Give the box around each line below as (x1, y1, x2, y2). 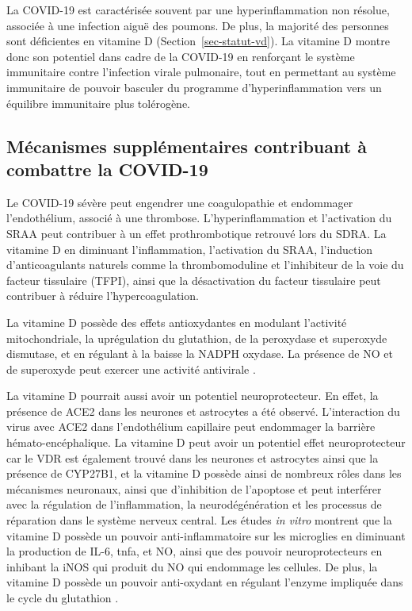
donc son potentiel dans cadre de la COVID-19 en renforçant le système (6, 48, 355, 64)
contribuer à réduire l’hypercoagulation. (6, 287, 199, 304)
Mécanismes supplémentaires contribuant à (6, 133, 367, 158)
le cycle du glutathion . (6, 590, 119, 605)
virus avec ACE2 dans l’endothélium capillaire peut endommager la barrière (6, 418, 376, 435)
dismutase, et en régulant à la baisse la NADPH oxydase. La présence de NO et (6, 345, 393, 362)
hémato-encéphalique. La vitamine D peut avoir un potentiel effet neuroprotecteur (6, 434, 406, 451)
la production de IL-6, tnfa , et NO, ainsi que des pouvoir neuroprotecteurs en (6, 543, 383, 559)
